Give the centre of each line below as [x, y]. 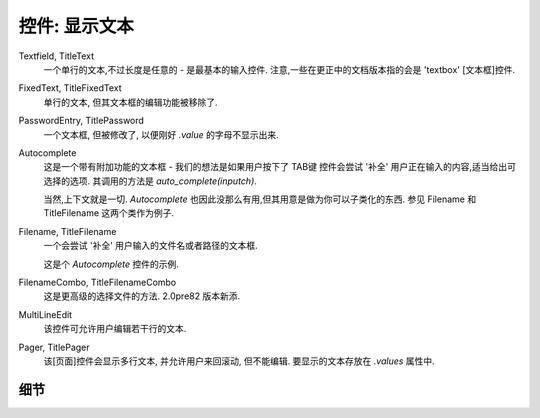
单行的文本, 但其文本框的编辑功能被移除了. [131, 102]
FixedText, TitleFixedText [70, 88]
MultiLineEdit [45, 314]
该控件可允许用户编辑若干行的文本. [115, 329]
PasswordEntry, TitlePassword [81, 121]
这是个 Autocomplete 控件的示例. [111, 264]
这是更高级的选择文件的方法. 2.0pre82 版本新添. [141, 296]
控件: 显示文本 [76, 26]
